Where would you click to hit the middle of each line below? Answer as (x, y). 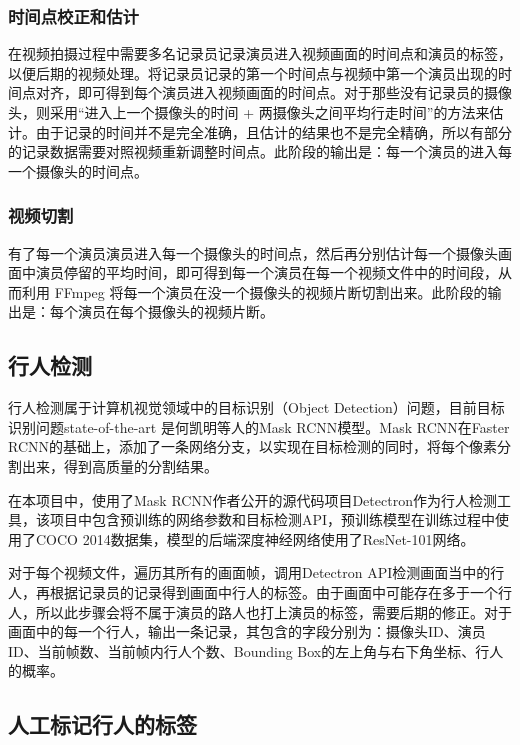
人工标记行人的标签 (102, 724)
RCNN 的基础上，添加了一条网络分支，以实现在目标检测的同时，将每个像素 (253, 446)
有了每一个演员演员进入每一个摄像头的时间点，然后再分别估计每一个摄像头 (253, 252)
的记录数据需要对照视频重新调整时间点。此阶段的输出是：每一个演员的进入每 (260, 151)
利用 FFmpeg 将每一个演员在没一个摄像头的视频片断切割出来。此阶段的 (254, 291)
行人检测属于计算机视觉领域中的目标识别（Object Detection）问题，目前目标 (256, 407)
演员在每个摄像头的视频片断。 (175, 311)
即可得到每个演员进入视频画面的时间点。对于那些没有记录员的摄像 (294, 92)
